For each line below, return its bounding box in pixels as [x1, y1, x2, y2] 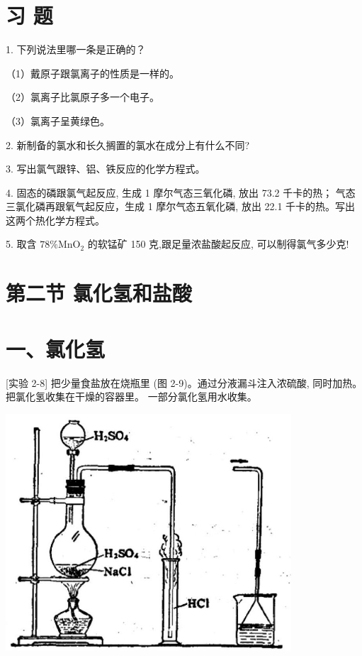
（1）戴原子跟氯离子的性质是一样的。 [6, 65, 179, 80]
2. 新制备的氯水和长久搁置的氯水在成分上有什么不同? [6, 137, 250, 152]
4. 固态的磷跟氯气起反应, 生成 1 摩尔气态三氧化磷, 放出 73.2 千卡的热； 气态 [6, 185, 356, 199]
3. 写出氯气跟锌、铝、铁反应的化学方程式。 [6, 161, 205, 176]
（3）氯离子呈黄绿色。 [6, 113, 110, 128]
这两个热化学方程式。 [6, 212, 105, 227]
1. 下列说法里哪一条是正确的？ [6, 42, 146, 57]
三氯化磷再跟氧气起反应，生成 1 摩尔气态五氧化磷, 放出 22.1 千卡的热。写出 [6, 199, 356, 214]
